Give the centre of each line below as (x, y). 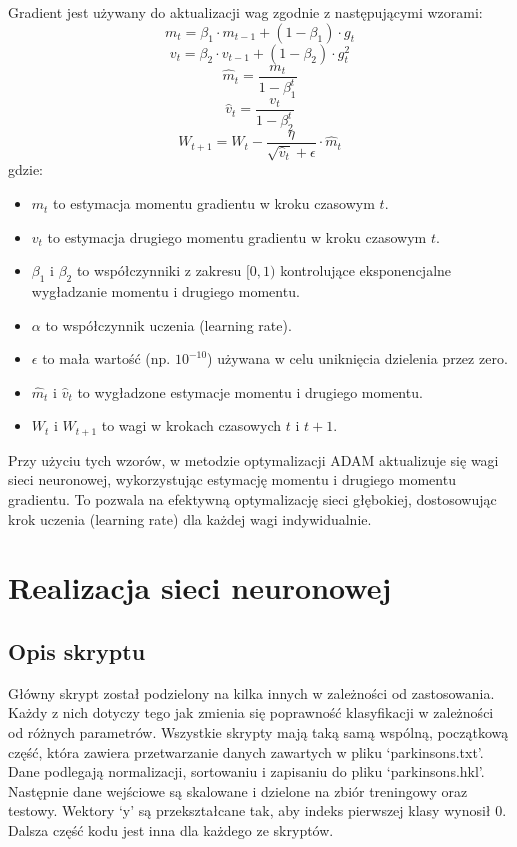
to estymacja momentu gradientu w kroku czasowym (214, 203)
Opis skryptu (77, 651)
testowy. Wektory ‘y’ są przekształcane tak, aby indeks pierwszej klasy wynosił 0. (257, 810)
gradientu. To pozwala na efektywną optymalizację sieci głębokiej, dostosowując (252, 499)
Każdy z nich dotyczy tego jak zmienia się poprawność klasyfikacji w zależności (251, 712)
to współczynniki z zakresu (159, 270)
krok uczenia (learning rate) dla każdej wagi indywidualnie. (190, 518)
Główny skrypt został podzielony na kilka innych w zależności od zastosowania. (251, 692)
